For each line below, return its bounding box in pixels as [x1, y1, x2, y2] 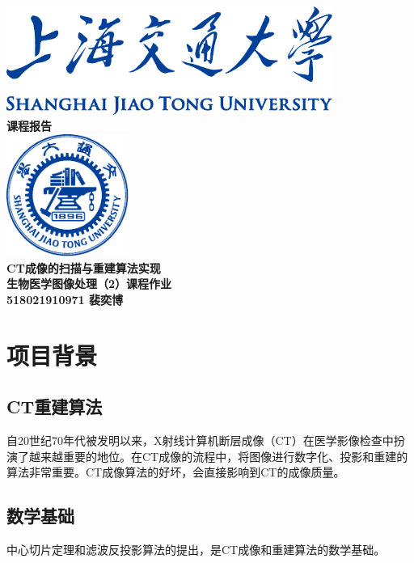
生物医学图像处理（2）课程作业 [6, 275, 172, 292]
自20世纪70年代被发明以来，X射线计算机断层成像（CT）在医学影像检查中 [6, 432, 394, 449]
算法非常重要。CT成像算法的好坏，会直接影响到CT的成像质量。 [6, 464, 345, 480]
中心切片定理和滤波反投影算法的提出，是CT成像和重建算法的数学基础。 [6, 541, 386, 558]
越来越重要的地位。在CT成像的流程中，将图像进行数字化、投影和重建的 [28, 447, 408, 464]
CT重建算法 [6, 394, 103, 419]
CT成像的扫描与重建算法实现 [6, 259, 161, 276]
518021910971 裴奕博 [6, 290, 123, 307]
